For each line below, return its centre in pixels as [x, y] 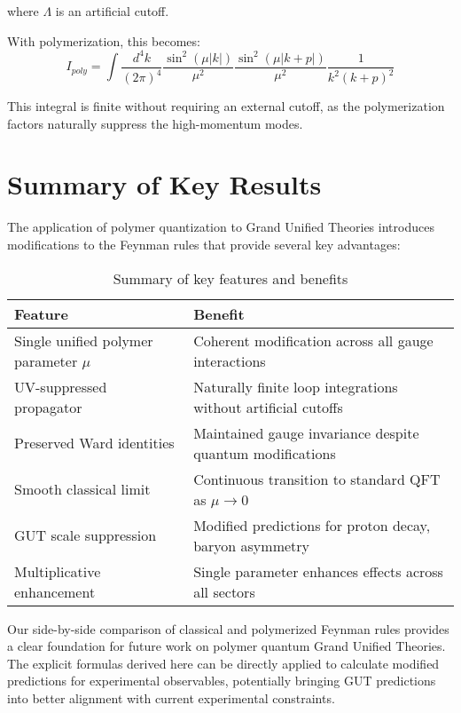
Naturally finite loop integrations [296, 386]
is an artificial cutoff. [112, 11]
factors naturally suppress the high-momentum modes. [155, 123]
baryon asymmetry [252, 545]
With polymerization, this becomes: [104, 40]
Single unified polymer [84, 340]
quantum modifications [265, 453]
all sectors [224, 591]
